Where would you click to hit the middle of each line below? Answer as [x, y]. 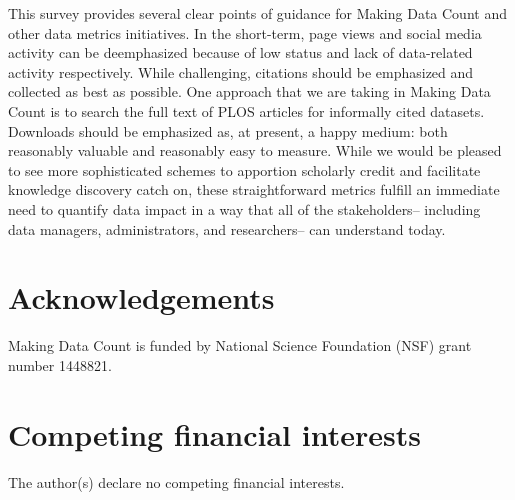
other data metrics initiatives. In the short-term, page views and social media [245, 32]
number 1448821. [60, 364]
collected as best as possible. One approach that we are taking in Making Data [249, 91]
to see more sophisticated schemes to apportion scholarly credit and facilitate [244, 169]
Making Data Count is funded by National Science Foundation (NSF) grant [240, 345]
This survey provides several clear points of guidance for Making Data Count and [257, 13]
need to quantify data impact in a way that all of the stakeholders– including [244, 208]
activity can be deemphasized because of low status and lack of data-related [240, 52]
